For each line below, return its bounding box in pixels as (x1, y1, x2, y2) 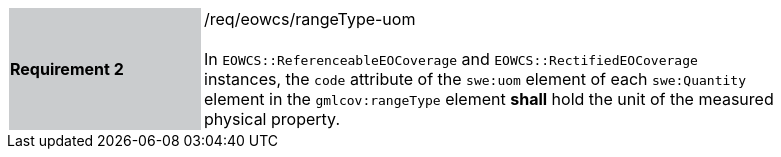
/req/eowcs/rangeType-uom (204, 9, 416, 29)
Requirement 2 (10, 59, 124, 79)
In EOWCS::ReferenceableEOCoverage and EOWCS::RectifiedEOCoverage (204, 49, 698, 69)
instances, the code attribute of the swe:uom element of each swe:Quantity (204, 69, 746, 89)
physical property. (204, 109, 340, 129)
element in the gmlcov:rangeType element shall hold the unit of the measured (204, 89, 774, 109)
